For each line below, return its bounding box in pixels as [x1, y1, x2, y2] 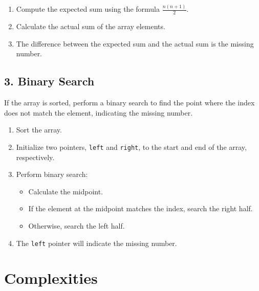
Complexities [4, 267, 98, 288]
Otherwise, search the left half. [28, 220, 125, 231]
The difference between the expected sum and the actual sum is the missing [16, 38, 254, 49]
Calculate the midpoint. [28, 186, 103, 196]
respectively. [16, 151, 55, 162]
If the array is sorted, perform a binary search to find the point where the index [4, 97, 255, 108]
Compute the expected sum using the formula [16, 4, 160, 14]
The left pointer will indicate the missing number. [16, 237, 177, 248]
